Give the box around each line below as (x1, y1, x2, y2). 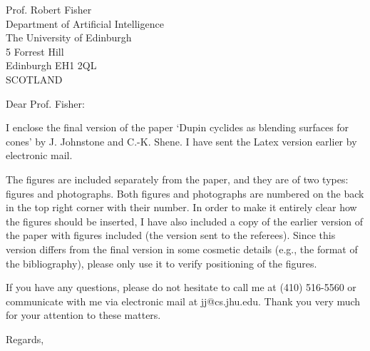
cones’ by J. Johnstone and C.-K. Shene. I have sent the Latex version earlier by (6, 133, 357, 148)
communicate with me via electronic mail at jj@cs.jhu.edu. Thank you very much (6, 293, 361, 308)
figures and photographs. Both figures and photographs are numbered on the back (6, 185, 364, 200)
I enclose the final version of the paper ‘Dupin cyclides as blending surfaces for (6, 120, 349, 135)
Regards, (6, 331, 44, 346)
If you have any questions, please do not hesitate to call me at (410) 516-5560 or (6, 280, 356, 295)
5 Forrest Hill (6, 44, 64, 58)
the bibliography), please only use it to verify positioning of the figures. (6, 255, 317, 270)
